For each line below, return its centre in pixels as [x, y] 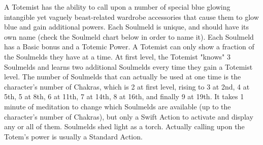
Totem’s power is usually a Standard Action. [73, 136]
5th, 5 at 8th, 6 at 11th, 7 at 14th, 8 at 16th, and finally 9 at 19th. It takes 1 [124, 96]
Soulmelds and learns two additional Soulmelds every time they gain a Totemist [128, 66]
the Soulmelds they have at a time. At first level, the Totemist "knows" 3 [117, 56]
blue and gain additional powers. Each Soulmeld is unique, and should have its [127, 27]
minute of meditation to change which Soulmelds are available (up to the [118, 106]
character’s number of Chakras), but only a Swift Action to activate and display [129, 116]
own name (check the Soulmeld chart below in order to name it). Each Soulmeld [129, 36]
